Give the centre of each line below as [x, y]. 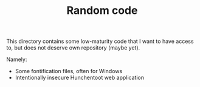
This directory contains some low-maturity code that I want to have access [100, 41]
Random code [102, 11]
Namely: [17, 60]
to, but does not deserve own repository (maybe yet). [73, 48]
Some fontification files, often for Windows [69, 71]
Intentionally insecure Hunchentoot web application [80, 78]
